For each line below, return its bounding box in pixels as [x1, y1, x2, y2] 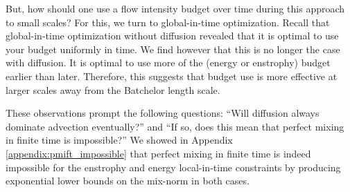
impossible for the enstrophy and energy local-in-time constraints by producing [6, 160, 341, 174]
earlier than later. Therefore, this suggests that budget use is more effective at [6, 68, 338, 83]
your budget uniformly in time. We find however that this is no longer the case [6, 41, 340, 56]
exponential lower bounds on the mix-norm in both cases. [6, 173, 250, 188]
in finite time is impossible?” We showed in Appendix [6, 133, 233, 147]
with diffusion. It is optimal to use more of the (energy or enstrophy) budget [6, 55, 331, 70]
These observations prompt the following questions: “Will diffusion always [6, 106, 320, 120]
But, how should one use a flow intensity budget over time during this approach [6, 1, 345, 15]
